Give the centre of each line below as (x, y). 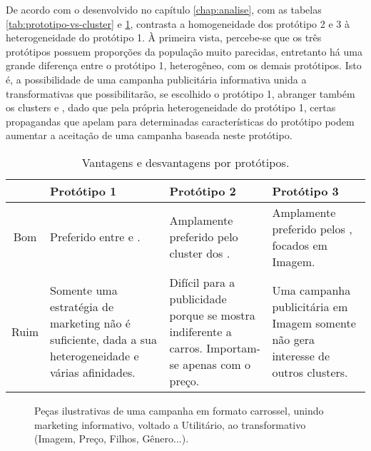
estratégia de (82, 307)
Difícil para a (202, 282)
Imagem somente (314, 323)
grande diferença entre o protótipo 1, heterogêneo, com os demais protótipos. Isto (184, 65)
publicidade (198, 298)
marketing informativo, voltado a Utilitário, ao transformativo (170, 424)
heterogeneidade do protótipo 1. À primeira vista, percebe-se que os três (164, 37)
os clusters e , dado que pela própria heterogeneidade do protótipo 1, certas (171, 107)
